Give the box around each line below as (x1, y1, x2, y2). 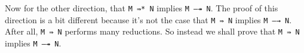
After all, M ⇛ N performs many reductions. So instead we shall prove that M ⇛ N (5, 25, 300, 38)
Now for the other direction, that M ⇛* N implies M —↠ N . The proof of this (5, 2, 278, 14)
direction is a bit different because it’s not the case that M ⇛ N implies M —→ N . (5, 13, 292, 26)
